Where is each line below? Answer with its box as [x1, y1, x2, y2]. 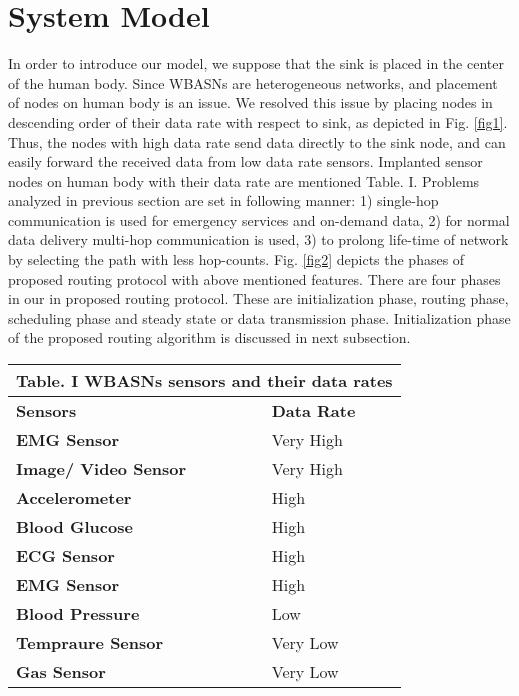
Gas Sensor [16, 660, 106, 684]
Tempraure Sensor [16, 631, 164, 655]
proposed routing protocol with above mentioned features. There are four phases [8, 268, 501, 289]
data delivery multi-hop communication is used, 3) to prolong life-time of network [8, 229, 509, 250]
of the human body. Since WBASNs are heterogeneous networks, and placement [8, 72, 498, 93]
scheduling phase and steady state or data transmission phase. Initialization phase [8, 307, 511, 328]
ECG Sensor [16, 544, 115, 568]
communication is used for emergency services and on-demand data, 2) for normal [8, 209, 510, 230]
